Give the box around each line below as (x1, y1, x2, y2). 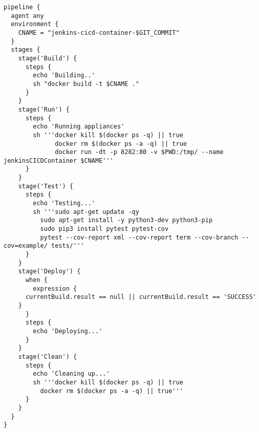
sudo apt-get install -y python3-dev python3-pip (40, 217, 213, 224)
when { (25, 276, 48, 284)
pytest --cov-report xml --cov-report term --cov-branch (40, 233, 239, 241)
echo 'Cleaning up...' (33, 370, 110, 378)
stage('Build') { (18, 54, 77, 62)
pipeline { (4, 4, 40, 11)
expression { (33, 285, 77, 292)
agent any (11, 12, 44, 19)
